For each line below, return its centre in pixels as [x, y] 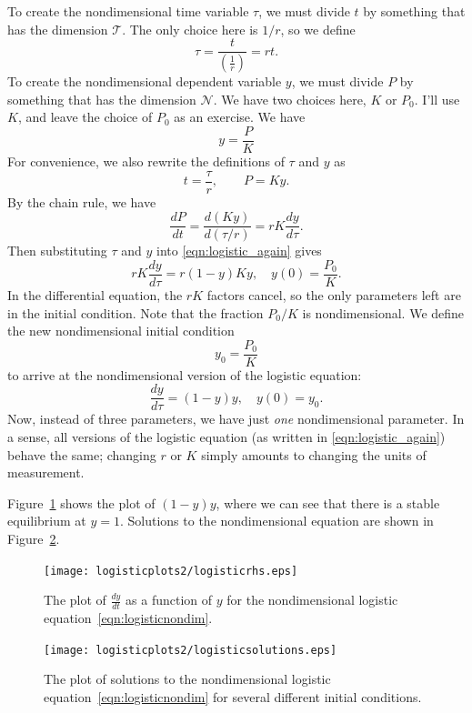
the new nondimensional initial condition [121, 331]
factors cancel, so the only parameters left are [334, 294]
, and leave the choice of [85, 117]
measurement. [46, 472]
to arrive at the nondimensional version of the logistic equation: [185, 374]
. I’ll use [437, 99]
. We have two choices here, [290, 99]
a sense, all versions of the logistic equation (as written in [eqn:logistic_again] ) [226, 437]
